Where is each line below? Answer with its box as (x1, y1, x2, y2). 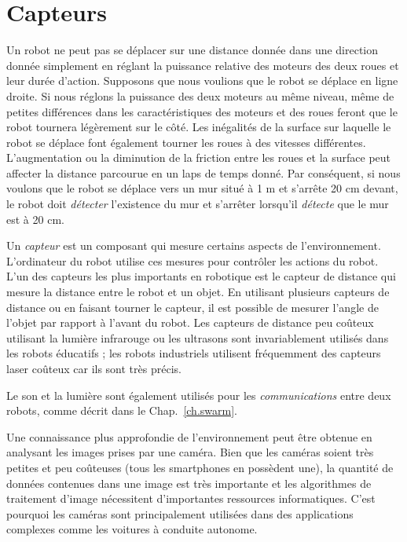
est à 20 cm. (6, 211, 64, 227)
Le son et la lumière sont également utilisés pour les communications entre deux (6, 386, 391, 403)
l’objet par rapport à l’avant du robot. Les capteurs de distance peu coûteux (6, 314, 374, 331)
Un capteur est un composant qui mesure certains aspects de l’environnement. (6, 237, 381, 254)
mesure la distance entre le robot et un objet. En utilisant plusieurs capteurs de (6, 284, 390, 300)
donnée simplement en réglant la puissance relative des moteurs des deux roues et (6, 57, 399, 73)
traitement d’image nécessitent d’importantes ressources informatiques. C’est (6, 490, 376, 507)
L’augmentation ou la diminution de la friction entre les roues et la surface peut (6, 149, 391, 166)
